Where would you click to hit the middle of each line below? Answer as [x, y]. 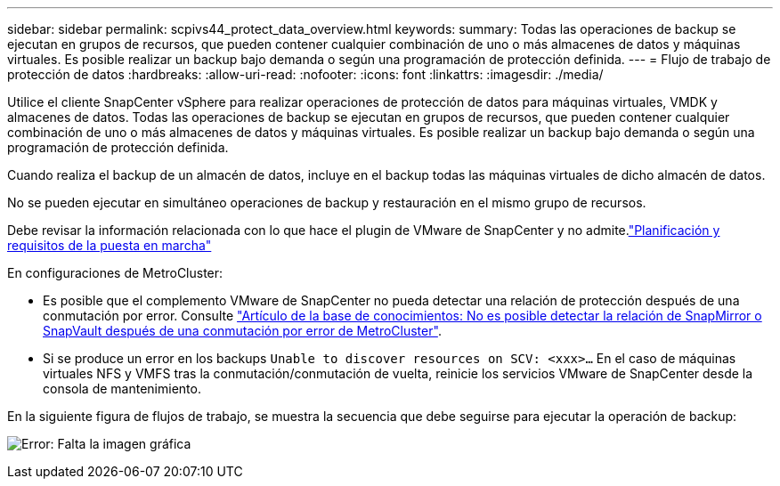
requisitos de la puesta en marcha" [110, 245]
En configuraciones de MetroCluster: [115, 273]
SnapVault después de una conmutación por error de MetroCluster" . [242, 331]
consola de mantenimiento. [122, 389]
